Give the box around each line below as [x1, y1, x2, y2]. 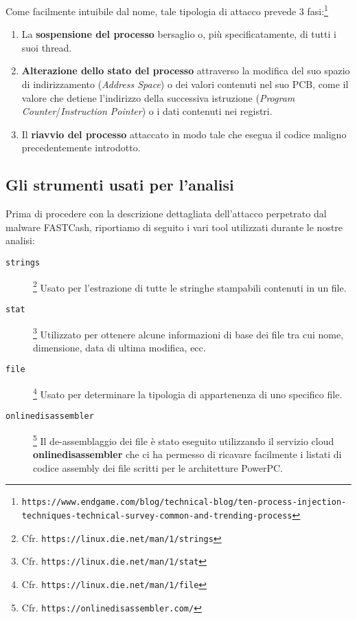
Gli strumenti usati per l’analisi [5, 174, 234, 195]
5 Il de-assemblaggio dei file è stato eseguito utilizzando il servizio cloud [33, 431, 334, 448]
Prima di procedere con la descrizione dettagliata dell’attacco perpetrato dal [5, 206, 327, 221]
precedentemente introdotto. [21, 140, 141, 155]
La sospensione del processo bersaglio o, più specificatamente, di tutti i [21, 27, 336, 41]
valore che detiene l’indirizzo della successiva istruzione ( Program [21, 90, 295, 105]
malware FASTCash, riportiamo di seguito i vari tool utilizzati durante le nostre [5, 219, 343, 234]
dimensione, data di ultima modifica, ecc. [33, 340, 206, 354]
